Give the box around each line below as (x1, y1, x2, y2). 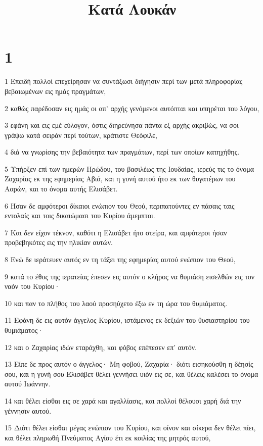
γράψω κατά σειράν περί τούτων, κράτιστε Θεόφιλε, (5, 129, 157, 140)
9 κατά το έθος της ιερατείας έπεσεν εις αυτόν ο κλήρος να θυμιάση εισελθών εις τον (5, 271, 255, 281)
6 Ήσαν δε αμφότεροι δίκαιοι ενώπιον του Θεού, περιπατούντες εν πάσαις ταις (5, 200, 235, 211)
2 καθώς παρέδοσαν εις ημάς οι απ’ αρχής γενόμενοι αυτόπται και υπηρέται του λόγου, (5, 103, 259, 113)
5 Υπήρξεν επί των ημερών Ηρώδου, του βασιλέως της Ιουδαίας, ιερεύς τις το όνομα (5, 163, 254, 174)
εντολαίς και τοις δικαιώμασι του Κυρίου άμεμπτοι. (5, 210, 155, 221)
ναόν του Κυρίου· (5, 281, 60, 291)
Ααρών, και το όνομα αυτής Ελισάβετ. (5, 183, 118, 194)
